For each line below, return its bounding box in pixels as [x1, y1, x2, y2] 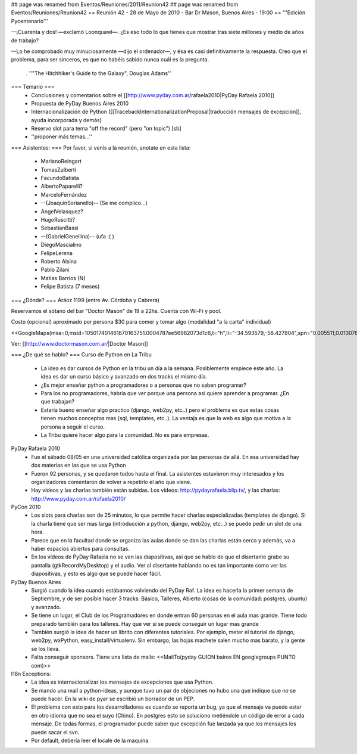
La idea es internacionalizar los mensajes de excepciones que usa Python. [31, 678, 214, 685]
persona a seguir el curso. [40, 423, 105, 430]
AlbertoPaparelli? [40, 182, 83, 190]
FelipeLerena [40, 249, 73, 256]
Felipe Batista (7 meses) [40, 283, 100, 290]
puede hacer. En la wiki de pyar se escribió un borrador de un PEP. [31, 695, 195, 703]
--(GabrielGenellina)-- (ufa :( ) [40, 232, 114, 240]
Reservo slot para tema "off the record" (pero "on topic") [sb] [31, 125, 181, 132]
